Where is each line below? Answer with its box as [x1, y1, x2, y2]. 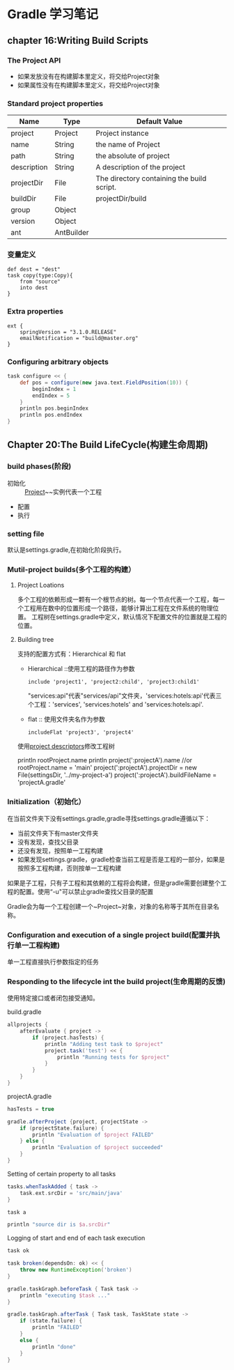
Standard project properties [7, 98, 103, 108]
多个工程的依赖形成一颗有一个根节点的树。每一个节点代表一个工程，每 [17, 595, 219, 603]
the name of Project [95, 140, 160, 150]
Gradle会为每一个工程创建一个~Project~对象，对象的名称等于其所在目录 [7, 902, 214, 910]
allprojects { [7, 1022, 49, 1029]
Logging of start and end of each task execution [7, 1234, 146, 1242]
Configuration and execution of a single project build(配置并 [7, 930, 214, 939]
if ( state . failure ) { [19, 1318, 82, 1325]
